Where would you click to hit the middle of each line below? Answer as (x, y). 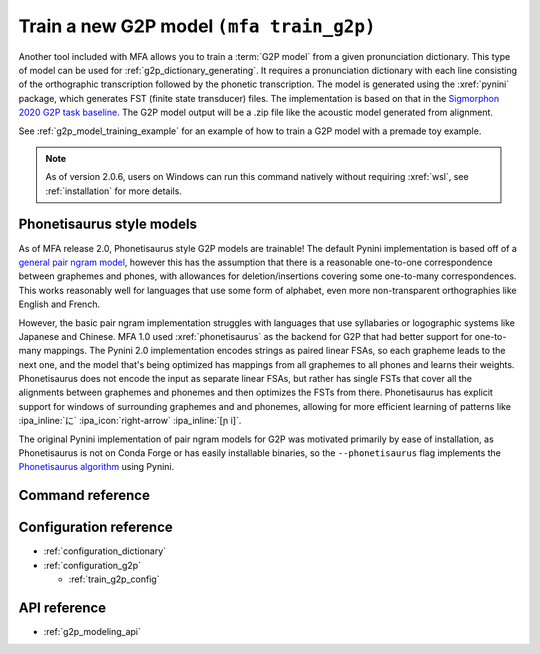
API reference (62, 607)
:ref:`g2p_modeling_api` (92, 632)
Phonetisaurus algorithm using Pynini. (96, 467)
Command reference (84, 495)
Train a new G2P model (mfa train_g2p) (197, 26)
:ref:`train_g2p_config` (114, 579)
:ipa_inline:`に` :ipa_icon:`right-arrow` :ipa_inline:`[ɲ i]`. (130, 421)
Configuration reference (96, 527)
